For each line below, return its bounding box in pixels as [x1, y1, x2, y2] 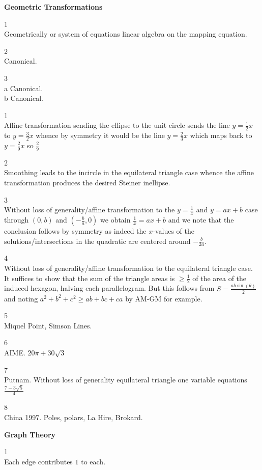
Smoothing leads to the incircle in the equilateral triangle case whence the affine [4, 167, 254, 178]
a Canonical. [4, 82, 43, 93]
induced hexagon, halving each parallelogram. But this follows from [4, 283, 215, 293]
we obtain [100, 214, 131, 225]
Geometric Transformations [4, 2, 103, 12]
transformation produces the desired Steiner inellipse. [4, 177, 170, 188]
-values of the [153, 226, 194, 236]
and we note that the [168, 214, 234, 225]
